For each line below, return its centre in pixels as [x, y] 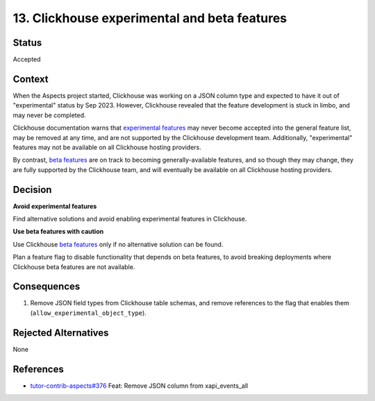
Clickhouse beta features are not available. [74, 266]
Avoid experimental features [55, 206]
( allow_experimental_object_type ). [89, 313]
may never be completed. [49, 115]
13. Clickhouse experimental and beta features [150, 18]
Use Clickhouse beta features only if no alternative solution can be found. [118, 244]
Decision [32, 190]
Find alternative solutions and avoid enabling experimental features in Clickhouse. [130, 219]
